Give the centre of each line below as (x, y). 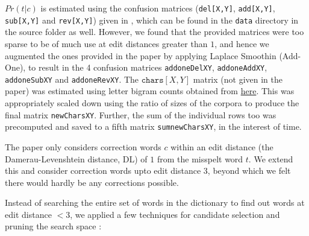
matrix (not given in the (238, 79)
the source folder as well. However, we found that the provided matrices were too (154, 32)
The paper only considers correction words (83, 146)
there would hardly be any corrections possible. (92, 182)
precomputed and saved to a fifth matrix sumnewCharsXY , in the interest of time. (153, 126)
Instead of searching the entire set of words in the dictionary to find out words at (155, 203)
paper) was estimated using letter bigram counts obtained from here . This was (150, 91)
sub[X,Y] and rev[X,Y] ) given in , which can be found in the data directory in (152, 20)
